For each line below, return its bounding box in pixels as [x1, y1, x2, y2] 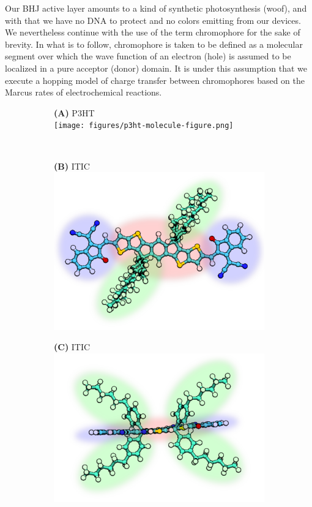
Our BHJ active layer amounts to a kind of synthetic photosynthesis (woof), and [5, 2, 307, 14]
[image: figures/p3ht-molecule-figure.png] [54, 121, 234, 130]
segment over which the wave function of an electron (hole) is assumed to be [5, 50, 291, 62]
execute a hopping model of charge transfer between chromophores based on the [5, 73, 305, 86]
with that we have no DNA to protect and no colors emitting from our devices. [5, 13, 301, 26]
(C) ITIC [54, 340, 91, 353]
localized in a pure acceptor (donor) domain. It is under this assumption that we [5, 61, 307, 74]
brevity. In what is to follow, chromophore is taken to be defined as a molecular [5, 37, 303, 50]
